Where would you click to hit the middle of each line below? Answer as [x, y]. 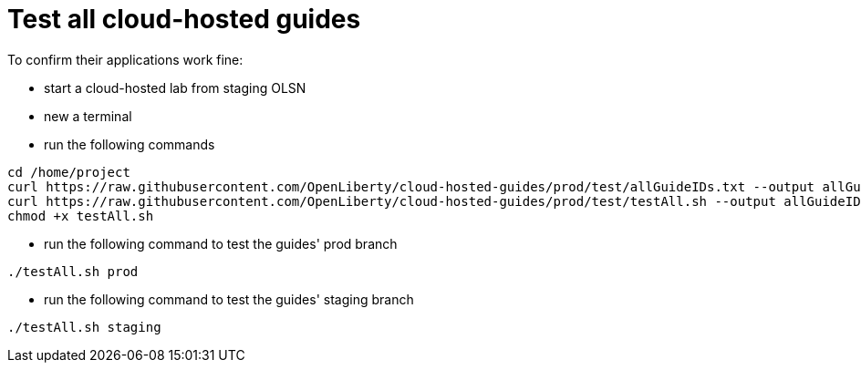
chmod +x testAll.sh [81, 216]
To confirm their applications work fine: [125, 59]
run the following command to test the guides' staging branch [229, 299]
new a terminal [88, 116]
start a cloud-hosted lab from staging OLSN [175, 87]
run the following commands [130, 144]
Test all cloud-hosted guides [184, 19]
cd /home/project [69, 172]
